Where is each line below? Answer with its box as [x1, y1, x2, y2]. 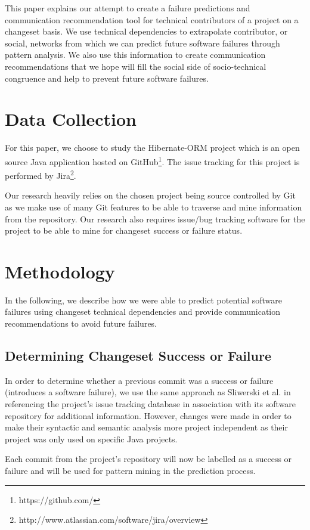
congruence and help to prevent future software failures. [5, 72, 209, 84]
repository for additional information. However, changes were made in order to [5, 409, 292, 421]
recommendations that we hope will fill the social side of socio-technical [5, 60, 266, 72]
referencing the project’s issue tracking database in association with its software [5, 398, 296, 410]
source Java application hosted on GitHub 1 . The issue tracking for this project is [5, 153, 300, 168]
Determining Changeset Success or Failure [5, 346, 271, 365]
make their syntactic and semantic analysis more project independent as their [5, 421, 288, 433]
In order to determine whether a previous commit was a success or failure [5, 374, 274, 386]
